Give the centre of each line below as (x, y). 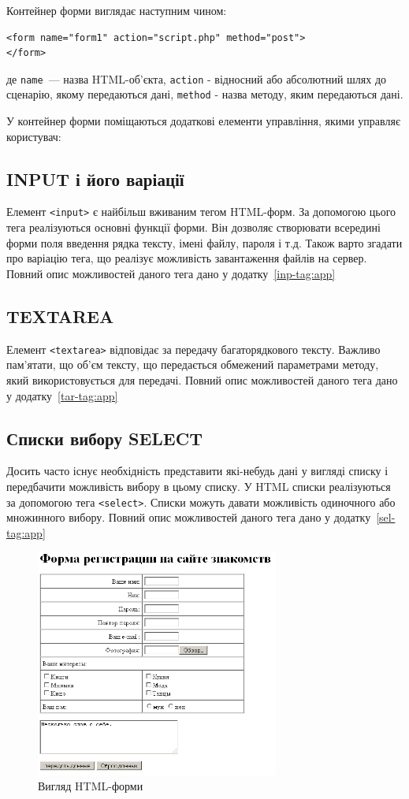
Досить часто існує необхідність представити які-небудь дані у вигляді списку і (197, 471)
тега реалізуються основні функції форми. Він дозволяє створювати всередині (193, 227)
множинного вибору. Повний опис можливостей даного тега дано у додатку (189, 517)
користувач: (34, 136)
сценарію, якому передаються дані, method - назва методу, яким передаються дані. (205, 94)
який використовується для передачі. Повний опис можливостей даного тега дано (202, 379)
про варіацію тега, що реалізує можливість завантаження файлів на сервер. (187, 258)
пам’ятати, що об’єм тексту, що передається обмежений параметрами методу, (193, 364)
